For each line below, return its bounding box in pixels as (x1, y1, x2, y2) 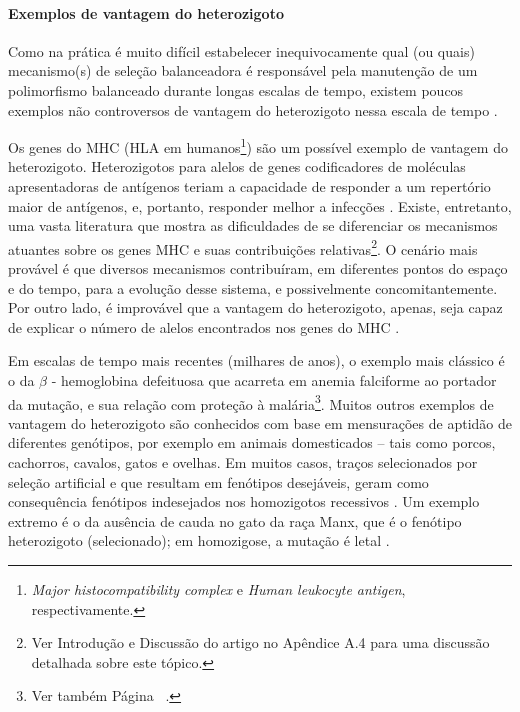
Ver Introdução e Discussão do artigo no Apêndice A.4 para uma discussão (31, 632, 490, 653)
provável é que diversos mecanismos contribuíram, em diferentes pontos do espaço (8, 258, 508, 279)
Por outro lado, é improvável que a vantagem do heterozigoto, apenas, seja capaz (8, 297, 503, 318)
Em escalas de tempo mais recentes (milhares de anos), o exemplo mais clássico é (8, 350, 505, 371)
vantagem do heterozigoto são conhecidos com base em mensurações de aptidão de (8, 412, 512, 433)
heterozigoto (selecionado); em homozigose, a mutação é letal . (8, 530, 390, 551)
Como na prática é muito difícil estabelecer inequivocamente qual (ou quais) (8, 40, 475, 61)
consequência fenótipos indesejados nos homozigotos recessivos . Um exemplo (8, 491, 480, 512)
